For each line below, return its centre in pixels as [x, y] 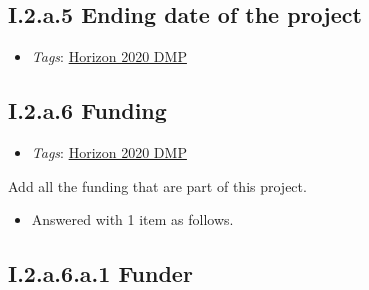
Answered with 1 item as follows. [132, 219]
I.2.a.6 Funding [87, 110]
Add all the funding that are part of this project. [157, 185]
